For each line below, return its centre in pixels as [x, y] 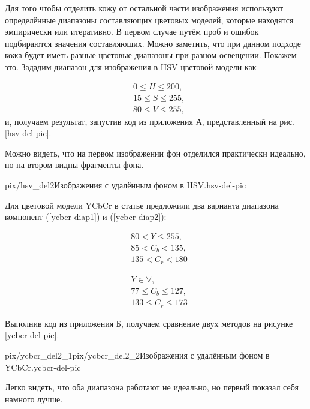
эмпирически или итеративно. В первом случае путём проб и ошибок [132, 31]
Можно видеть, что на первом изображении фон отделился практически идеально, [155, 153]
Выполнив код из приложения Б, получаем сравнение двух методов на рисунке [149, 323]
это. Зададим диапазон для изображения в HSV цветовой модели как [131, 66]
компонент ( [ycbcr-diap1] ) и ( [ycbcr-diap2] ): [86, 217]
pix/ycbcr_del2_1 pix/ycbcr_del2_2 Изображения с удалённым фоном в [137, 355]
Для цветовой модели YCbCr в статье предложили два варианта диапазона [142, 205]
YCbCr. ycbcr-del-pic [43, 367]
